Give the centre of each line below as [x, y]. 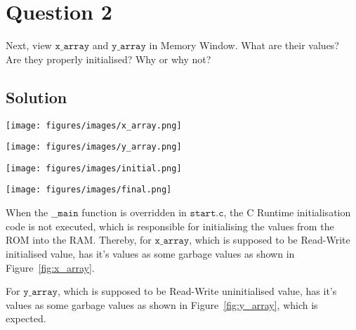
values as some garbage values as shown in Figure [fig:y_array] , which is [162, 304]
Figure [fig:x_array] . [50, 267]
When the [27, 212]
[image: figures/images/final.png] [89, 190]
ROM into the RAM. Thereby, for [79, 240]
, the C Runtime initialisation [287, 212]
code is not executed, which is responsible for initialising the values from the [170, 226]
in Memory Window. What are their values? [244, 45]
